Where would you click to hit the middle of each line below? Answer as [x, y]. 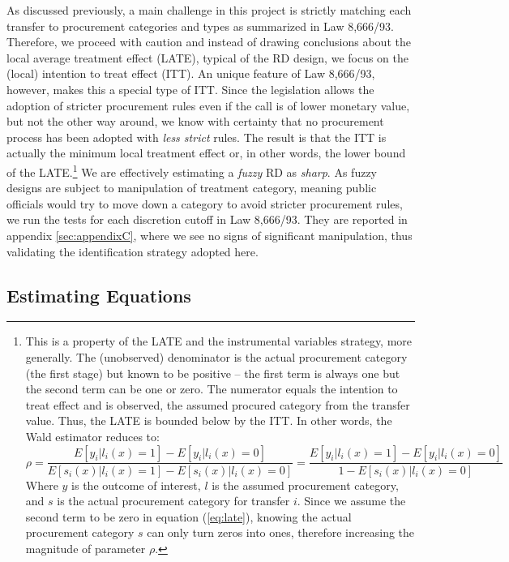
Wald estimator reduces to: [92, 436]
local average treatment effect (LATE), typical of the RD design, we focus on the [208, 57]
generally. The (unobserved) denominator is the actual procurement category [216, 356]
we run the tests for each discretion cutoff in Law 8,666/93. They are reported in [207, 219]
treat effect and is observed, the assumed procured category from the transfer [218, 404]
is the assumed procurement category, [305, 485]
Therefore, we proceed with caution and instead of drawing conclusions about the [209, 42]
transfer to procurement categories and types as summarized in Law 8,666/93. [200, 26]
